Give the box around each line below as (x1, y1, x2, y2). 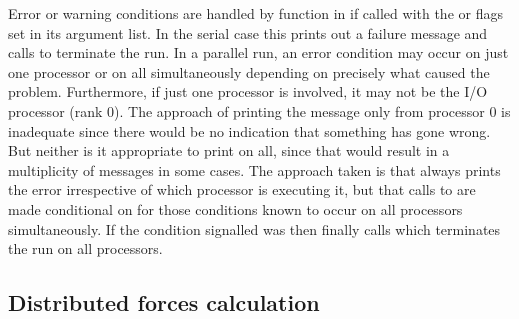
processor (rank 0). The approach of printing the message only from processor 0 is (8, 100, 511, 121)
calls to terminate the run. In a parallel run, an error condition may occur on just (8, 42, 509, 63)
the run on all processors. (8, 238, 163, 259)
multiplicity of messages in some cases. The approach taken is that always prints (8, 159, 501, 180)
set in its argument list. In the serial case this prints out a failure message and (8, 22, 488, 43)
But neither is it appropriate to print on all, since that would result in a (8, 140, 450, 161)
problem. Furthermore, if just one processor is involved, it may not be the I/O (8, 81, 488, 102)
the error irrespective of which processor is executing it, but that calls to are (8, 179, 476, 200)
